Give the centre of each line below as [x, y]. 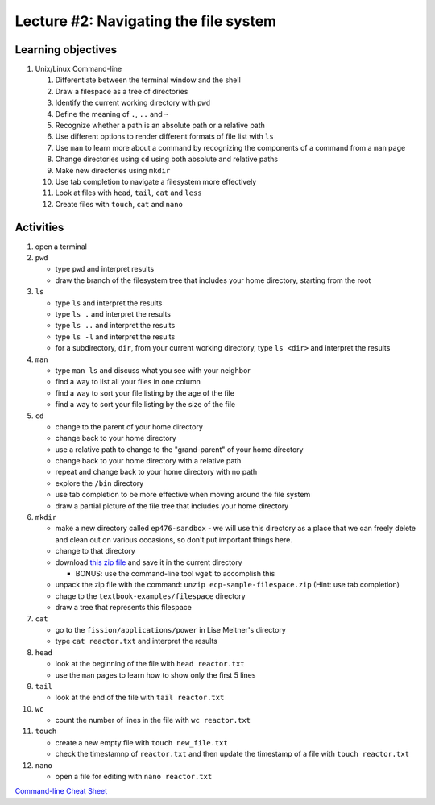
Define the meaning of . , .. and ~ [112, 114]
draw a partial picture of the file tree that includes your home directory [172, 506]
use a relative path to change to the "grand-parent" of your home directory [179, 449]
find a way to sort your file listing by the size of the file [145, 405]
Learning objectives [66, 50]
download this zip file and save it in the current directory [149, 562]
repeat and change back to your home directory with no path [156, 472]
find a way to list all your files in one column [128, 382]
